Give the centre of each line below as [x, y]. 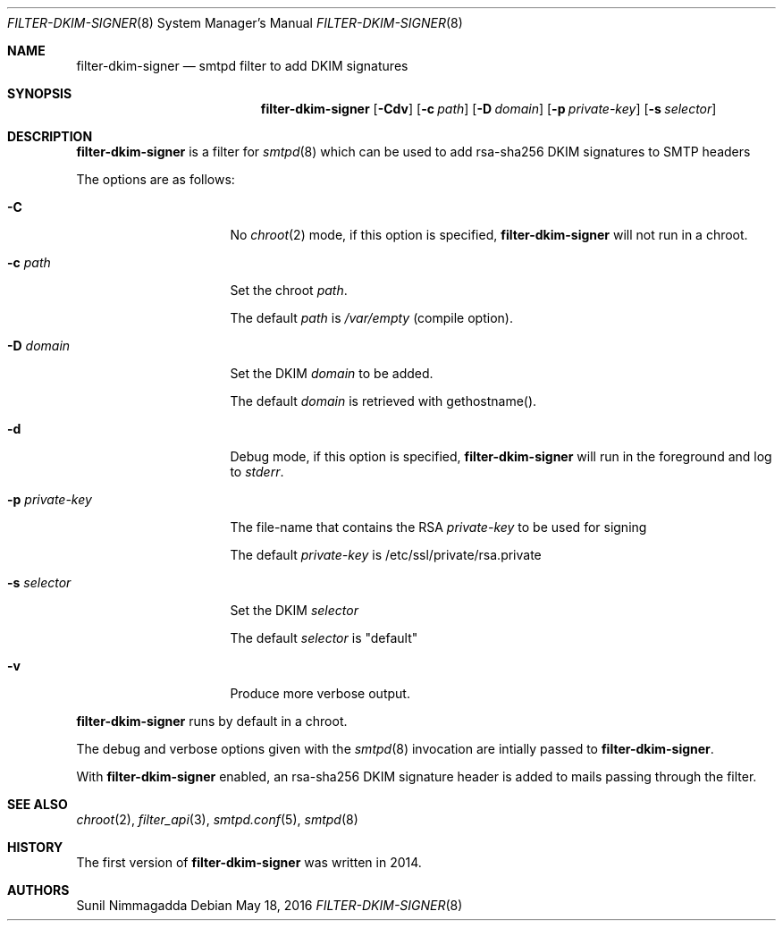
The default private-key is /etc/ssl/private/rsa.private [386, 555]
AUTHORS [38, 890]
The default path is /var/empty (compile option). [371, 318]
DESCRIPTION [50, 136]
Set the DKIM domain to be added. [332, 373]
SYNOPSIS [40, 93]
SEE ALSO [38, 804]
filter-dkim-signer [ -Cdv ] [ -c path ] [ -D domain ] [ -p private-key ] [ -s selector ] [488, 109]
